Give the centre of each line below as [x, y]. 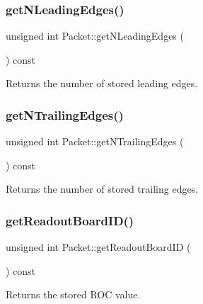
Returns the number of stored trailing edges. [102, 189]
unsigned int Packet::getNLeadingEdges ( [95, 36]
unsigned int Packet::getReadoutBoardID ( [98, 247]
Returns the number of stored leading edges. [102, 83]
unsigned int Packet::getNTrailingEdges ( [95, 141]
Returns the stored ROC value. [73, 294]
